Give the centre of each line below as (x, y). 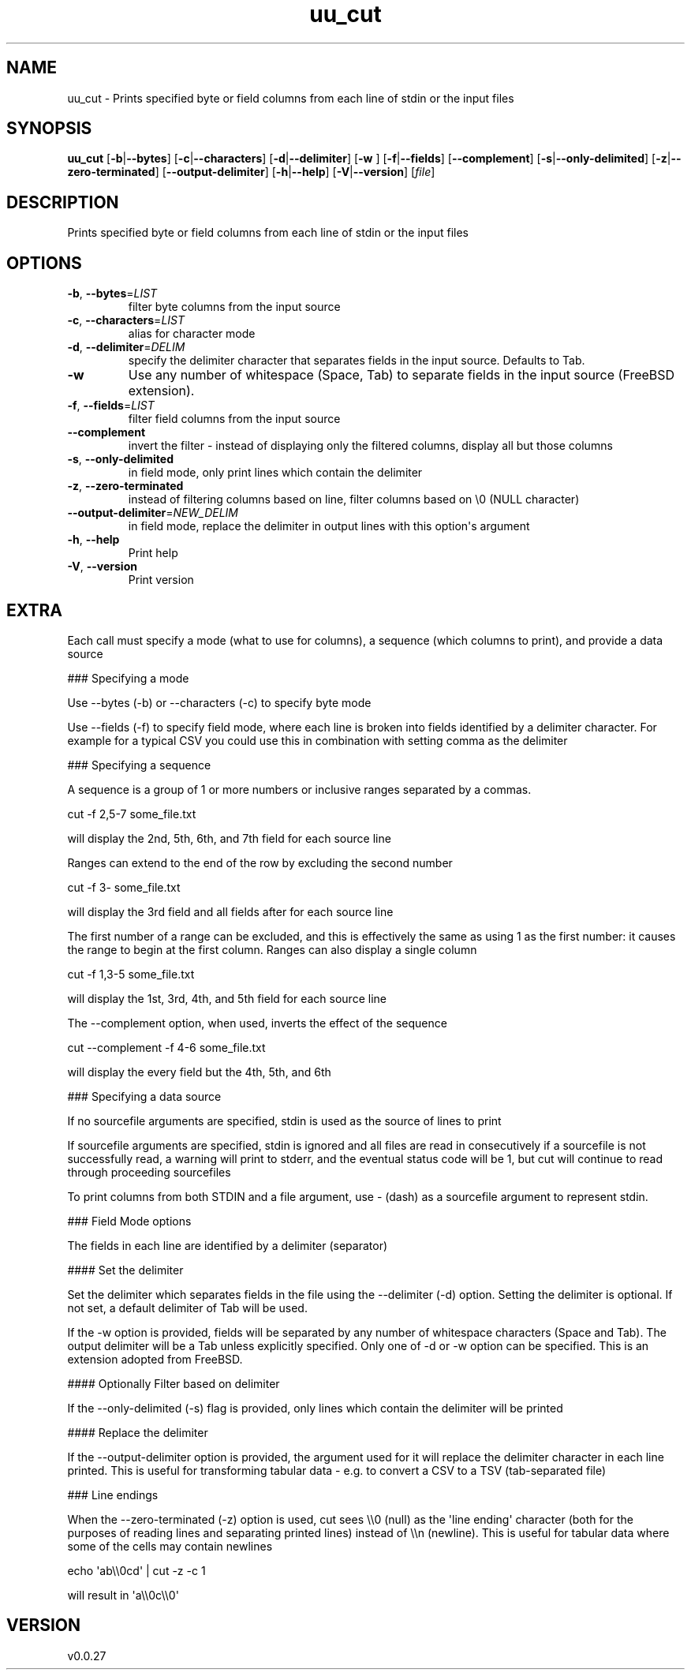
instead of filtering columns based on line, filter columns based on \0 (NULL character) (354, 499)
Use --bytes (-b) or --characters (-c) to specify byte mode (219, 702)
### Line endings (113, 1495)
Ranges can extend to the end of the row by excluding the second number (260, 862)
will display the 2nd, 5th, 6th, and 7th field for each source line (229, 838)
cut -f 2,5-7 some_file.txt (132, 814)
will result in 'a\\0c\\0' (123, 1595)
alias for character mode (192, 334)
